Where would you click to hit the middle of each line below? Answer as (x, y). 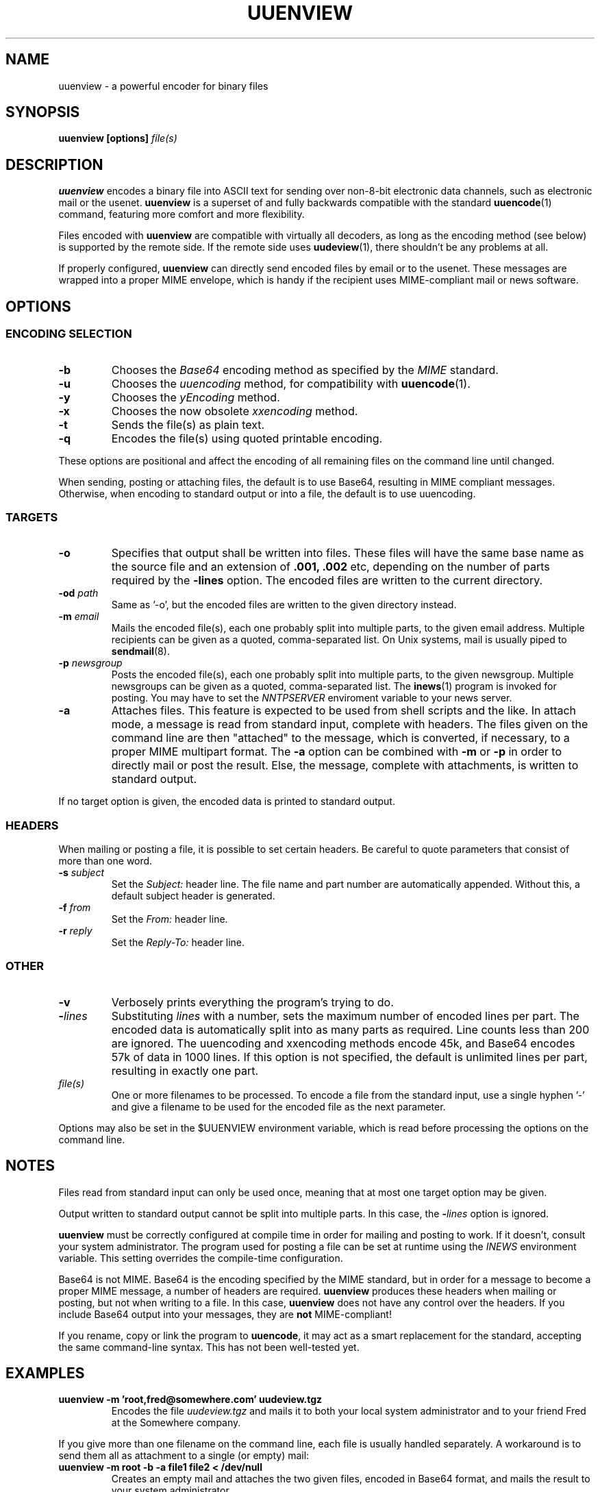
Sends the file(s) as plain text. (188, 424)
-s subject (82, 872)
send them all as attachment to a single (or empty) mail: (184, 1456)
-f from (75, 907)
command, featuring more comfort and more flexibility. (182, 214)
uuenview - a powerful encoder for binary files (163, 86)
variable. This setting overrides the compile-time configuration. (201, 1258)
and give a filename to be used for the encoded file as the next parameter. (278, 1106)
